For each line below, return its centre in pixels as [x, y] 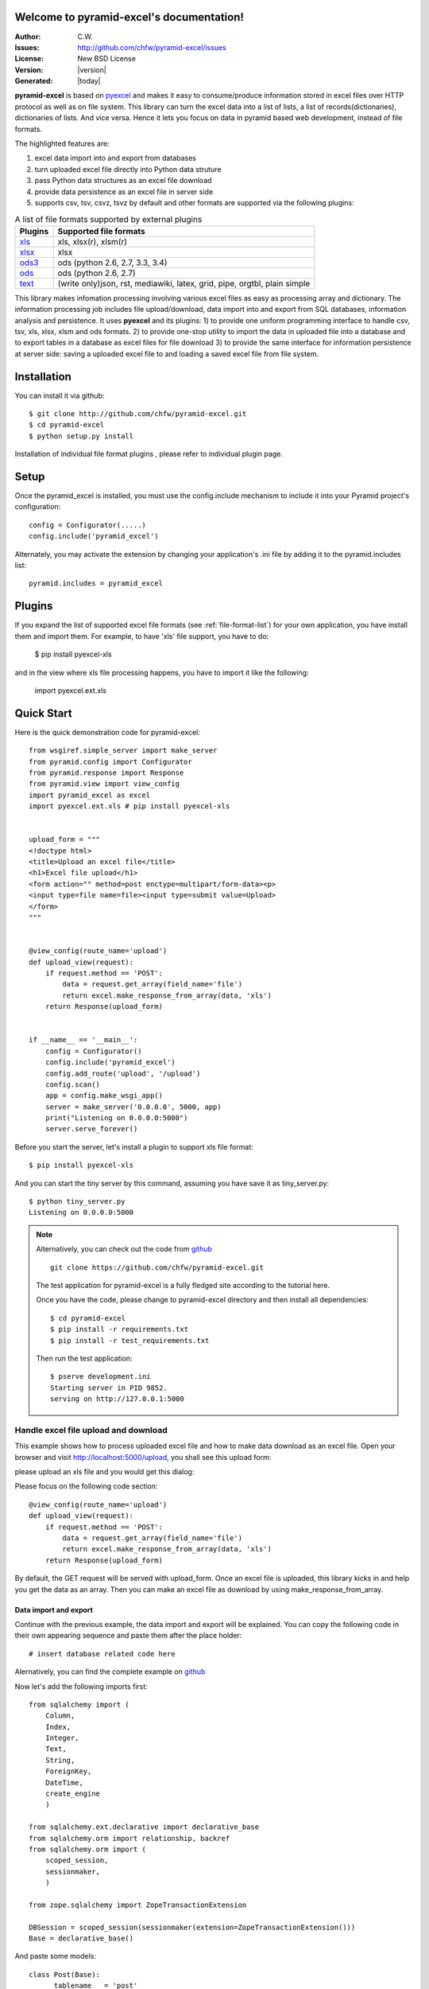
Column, [60, 1716]
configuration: [38, 507]
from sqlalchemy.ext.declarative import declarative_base [144, 1827]
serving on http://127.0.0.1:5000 [117, 1399]
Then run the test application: [84, 1358]
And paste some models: [56, 1956]
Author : [28, 37]
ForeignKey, [68, 1771]
